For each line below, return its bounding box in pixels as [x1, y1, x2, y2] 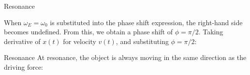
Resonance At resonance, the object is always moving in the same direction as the [4, 52, 247, 62]
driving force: [4, 61, 43, 72]
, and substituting [116, 36, 169, 46]
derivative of [4, 36, 41, 46]
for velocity [63, 36, 96, 46]
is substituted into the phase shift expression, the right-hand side [50, 17, 243, 27]
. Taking [198, 27, 223, 37]
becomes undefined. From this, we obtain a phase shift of [4, 27, 173, 37]
